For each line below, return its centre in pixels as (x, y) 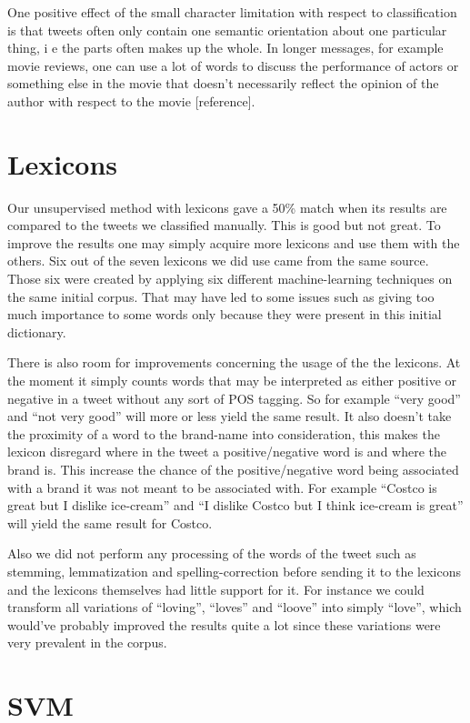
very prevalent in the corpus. (87, 643)
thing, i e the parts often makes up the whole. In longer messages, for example (225, 48)
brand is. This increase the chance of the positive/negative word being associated (233, 469)
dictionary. (37, 331)
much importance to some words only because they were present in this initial (225, 314)
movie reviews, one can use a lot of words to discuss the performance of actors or (233, 65)
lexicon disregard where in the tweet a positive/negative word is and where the (227, 452)
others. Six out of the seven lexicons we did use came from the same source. (218, 261)
